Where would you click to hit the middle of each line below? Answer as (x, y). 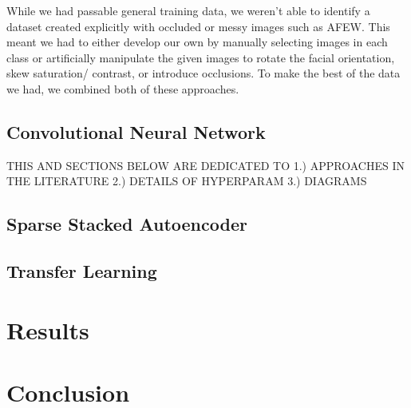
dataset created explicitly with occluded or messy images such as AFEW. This (198, 26)
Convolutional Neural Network (136, 131)
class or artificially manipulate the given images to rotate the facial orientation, (201, 57)
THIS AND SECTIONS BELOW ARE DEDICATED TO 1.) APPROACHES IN (205, 165)
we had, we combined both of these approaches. (123, 88)
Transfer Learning (82, 271)
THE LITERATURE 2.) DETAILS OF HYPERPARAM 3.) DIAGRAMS (187, 181)
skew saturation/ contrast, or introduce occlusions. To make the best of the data (204, 73)
